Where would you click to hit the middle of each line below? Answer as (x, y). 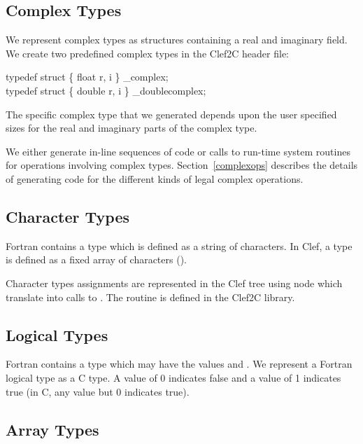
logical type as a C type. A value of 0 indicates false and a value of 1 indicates (173, 377)
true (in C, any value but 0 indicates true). (98, 391)
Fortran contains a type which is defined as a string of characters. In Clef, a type (179, 245)
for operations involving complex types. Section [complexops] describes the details (182, 165)
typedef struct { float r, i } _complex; (87, 77)
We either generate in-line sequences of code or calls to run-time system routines (178, 151)
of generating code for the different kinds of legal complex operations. (155, 178)
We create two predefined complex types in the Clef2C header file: (147, 53)
